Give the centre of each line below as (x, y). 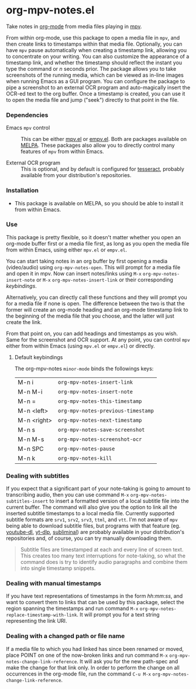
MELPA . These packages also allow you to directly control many (98, 145)
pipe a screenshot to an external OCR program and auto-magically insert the (98, 87)
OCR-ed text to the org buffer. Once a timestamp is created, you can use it (96, 94)
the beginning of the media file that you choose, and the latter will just (90, 316)
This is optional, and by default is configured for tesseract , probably (102, 169)
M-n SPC (30, 449)
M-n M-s (31, 439)
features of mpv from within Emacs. (62, 151)
